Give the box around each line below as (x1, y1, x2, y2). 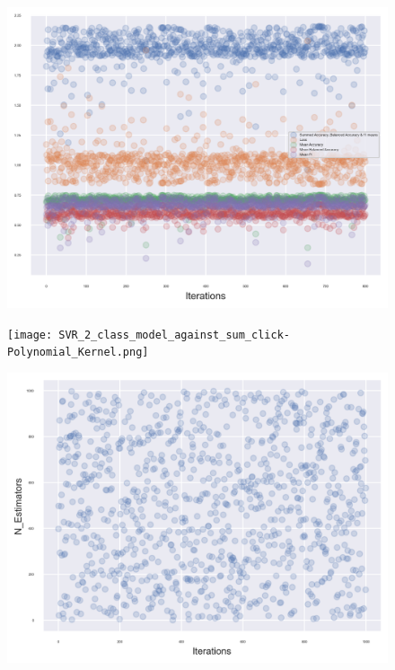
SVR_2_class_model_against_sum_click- (58, 328, 290, 341)
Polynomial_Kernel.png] (7, 346, 149, 359)
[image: (7, 328, 53, 341)
